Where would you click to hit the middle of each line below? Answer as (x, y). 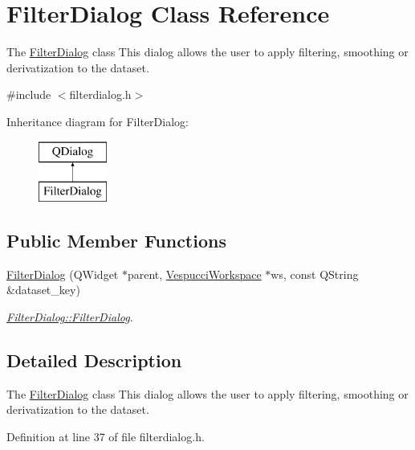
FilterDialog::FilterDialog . (70, 317)
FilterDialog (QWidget (63, 274)
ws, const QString (315, 274)
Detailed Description (94, 360)
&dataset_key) (43, 290)
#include (29, 94)
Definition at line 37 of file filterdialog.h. (106, 437)
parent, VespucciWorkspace (194, 274)
